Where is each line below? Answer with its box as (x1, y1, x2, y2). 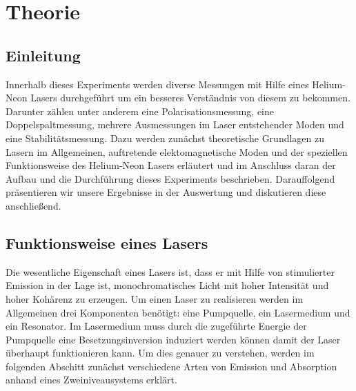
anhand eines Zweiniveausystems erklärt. (6, 372, 177, 387)
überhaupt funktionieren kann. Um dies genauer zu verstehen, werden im (6, 345, 315, 360)
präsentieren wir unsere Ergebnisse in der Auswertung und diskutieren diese (6, 185, 326, 199)
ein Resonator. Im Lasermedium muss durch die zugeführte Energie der (6, 319, 307, 333)
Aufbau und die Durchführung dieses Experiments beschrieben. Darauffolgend (6, 171, 335, 186)
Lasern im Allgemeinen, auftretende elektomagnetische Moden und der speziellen (6, 144, 348, 159)
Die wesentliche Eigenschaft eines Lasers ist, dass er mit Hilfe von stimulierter (6, 264, 335, 279)
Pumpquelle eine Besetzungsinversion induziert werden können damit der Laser (6, 332, 341, 346)
